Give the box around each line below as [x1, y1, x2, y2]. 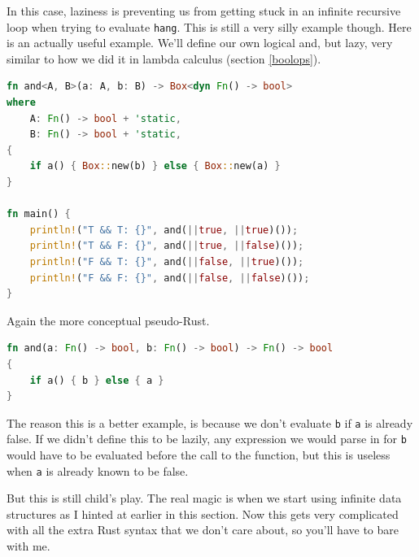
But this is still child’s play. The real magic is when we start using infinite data [7, 490, 402, 507]
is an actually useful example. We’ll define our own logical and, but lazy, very [7, 34, 393, 51]
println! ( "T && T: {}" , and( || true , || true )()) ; [29, 224, 299, 236]
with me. [7, 537, 50, 555]
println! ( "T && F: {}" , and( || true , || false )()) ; [29, 240, 304, 252]
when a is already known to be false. [7, 462, 189, 479]
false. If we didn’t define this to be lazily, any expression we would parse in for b [7, 430, 407, 447]
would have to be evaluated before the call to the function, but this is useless [7, 446, 391, 463]
